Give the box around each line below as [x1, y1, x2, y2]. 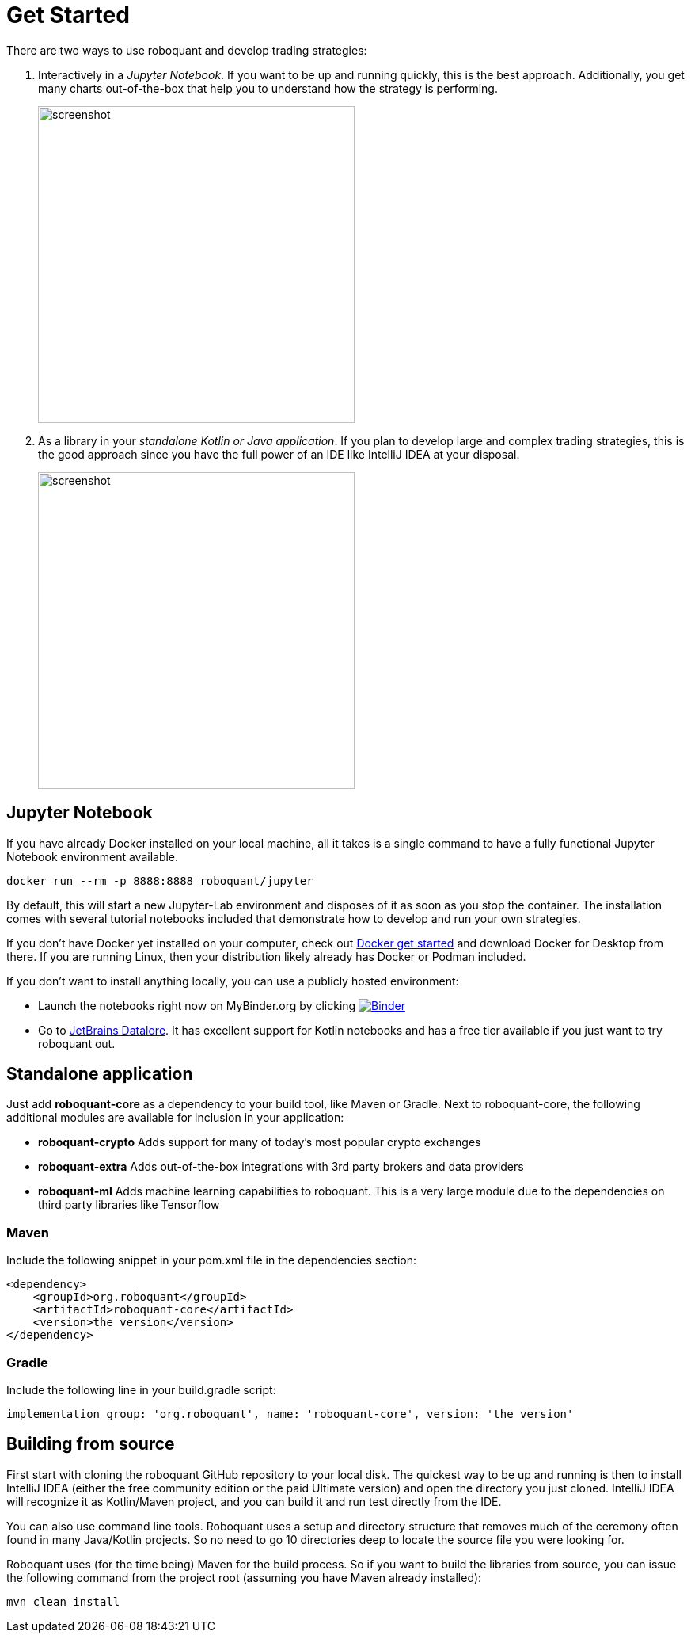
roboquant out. [38, 1036, 116, 1050]
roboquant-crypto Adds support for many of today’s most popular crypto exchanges [38, 1135, 481, 1149]
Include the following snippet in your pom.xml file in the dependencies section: [6, 1253, 416, 1267]
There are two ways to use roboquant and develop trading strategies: [6, 43, 367, 57]
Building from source [6, 1434, 175, 1454]
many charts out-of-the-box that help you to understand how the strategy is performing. [38, 81, 498, 95]
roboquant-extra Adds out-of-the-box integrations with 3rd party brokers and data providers [38, 1160, 524, 1174]
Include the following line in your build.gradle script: [6, 1382, 276, 1397]
